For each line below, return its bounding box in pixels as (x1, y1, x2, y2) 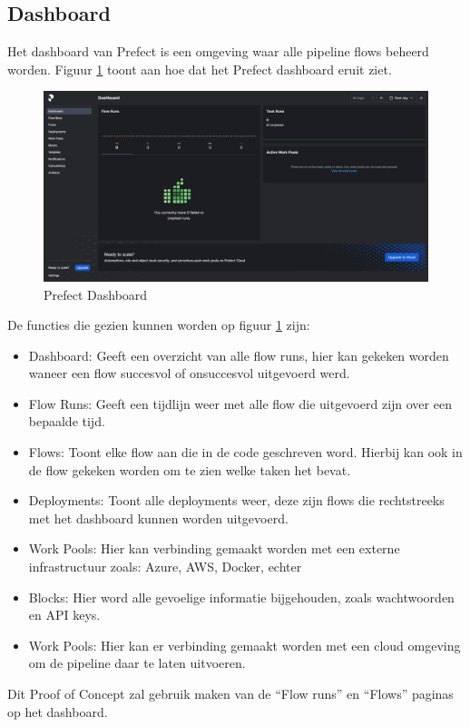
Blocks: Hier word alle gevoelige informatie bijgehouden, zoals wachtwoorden (28, 587, 455, 606)
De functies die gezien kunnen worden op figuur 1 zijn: (7, 315, 310, 334)
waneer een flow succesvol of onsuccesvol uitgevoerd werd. (28, 363, 350, 383)
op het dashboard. (7, 702, 108, 721)
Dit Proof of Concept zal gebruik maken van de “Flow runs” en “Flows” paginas (7, 684, 454, 702)
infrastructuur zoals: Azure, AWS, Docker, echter (28, 557, 302, 576)
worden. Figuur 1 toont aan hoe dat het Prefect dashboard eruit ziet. (7, 59, 392, 78)
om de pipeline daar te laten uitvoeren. (28, 653, 246, 672)
